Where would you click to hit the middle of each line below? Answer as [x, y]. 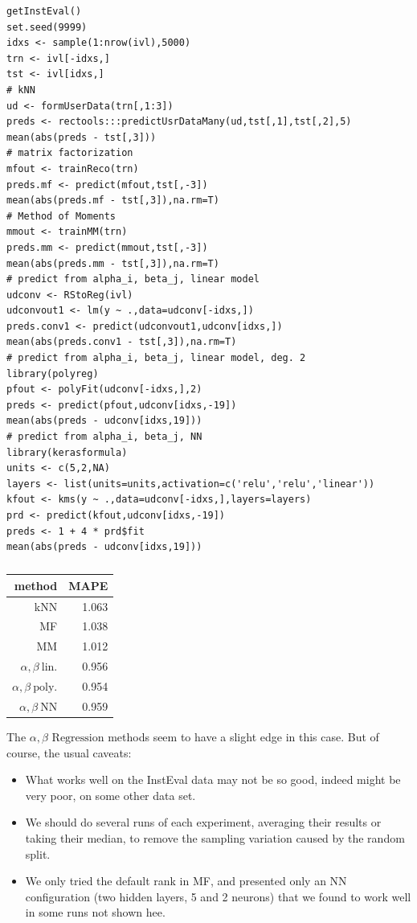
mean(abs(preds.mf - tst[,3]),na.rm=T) [113, 201]
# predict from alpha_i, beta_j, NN [104, 437]
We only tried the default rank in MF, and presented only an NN [186, 881]
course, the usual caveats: [69, 752]
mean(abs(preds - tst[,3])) [82, 137]
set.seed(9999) [47, 27]
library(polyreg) [53, 373]
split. [38, 853]
